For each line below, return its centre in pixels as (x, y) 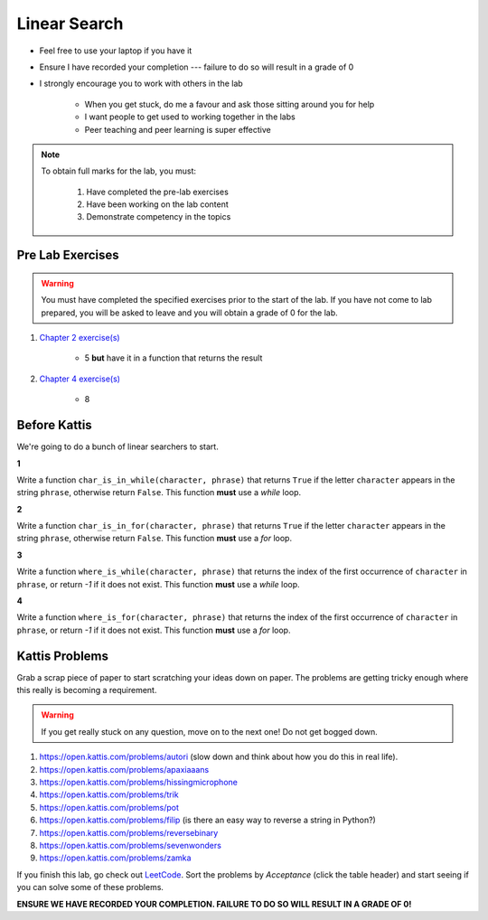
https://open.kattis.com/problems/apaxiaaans (124, 769)
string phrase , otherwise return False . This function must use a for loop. (155, 539)
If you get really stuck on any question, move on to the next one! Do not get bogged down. (210, 731)
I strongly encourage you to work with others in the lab (141, 84)
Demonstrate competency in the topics (159, 217)
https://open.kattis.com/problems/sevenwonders (130, 845)
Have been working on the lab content (158, 204)
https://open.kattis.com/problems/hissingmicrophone (139, 783)
